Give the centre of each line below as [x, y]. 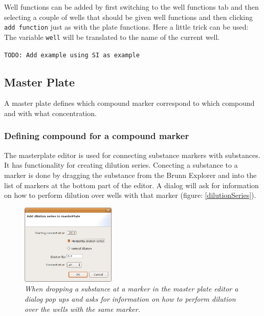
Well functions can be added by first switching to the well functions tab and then [131, 7]
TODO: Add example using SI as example [72, 55]
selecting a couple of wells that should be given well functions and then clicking [129, 17]
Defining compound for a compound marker [97, 136]
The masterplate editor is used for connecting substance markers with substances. [132, 155]
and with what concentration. [50, 113]
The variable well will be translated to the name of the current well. [112, 37]
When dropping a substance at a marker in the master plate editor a [131, 289]
